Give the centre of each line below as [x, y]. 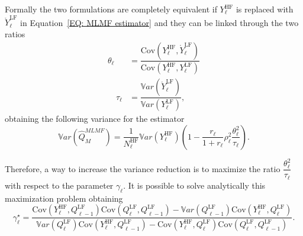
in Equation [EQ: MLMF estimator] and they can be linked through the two [159, 22]
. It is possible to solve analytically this [194, 185]
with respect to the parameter [59, 185]
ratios [15, 33]
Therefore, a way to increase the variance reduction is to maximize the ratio [143, 168]
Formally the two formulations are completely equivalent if [111, 9]
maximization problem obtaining [64, 198]
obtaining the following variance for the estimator [95, 119]
